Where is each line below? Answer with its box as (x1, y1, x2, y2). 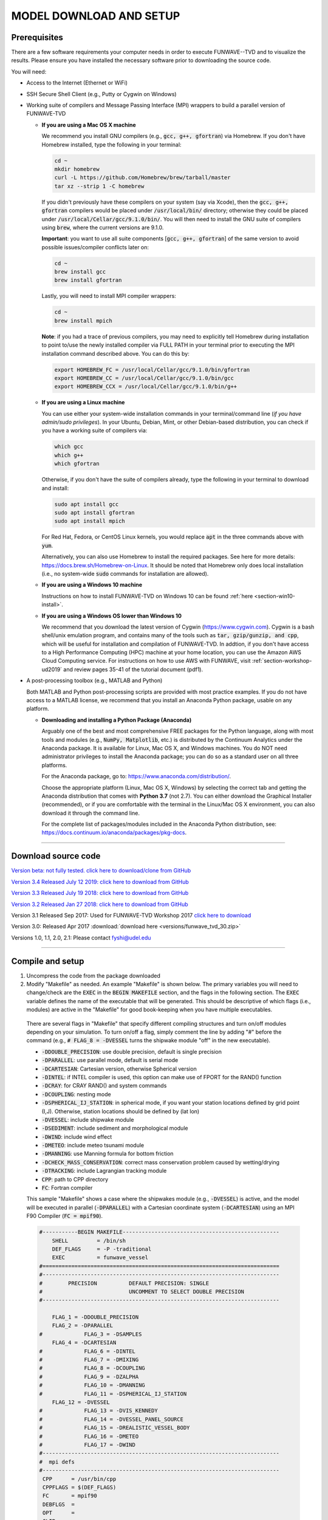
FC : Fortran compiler (41, 1184, 93, 1192)
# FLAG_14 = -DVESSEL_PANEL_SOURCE (39, 1415, 183, 1423)
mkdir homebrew (54, 165, 100, 173)
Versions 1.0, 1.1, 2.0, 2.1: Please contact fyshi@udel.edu (11, 934, 151, 941)
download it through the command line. (41, 809, 140, 817)
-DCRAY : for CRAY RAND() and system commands (41, 1082, 167, 1090)
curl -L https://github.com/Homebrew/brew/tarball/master (54, 174, 231, 181)
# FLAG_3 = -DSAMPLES (39, 1330, 142, 1338)
